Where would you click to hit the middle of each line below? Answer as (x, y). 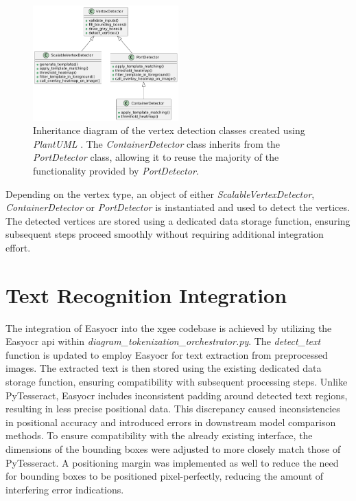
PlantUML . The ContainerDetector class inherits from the (157, 143)
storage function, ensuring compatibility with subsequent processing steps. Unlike (177, 381)
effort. (18, 247)
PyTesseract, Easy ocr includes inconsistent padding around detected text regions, (177, 395)
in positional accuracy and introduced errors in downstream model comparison (171, 422)
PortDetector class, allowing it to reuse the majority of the (156, 157)
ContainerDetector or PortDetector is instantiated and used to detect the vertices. (178, 207)
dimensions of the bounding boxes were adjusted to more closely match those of (173, 448)
